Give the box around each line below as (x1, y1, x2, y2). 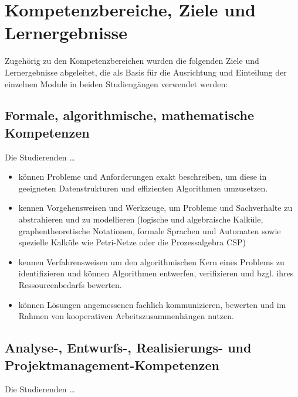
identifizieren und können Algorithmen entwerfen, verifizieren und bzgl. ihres (18, 267, 294, 279)
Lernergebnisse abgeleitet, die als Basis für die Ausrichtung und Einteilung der (5, 66, 287, 78)
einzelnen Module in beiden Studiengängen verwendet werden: (5, 77, 228, 90)
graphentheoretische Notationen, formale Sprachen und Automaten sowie (18, 224, 281, 237)
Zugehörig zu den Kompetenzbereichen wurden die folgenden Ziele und (5, 54, 259, 67)
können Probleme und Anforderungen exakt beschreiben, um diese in (18, 170, 267, 183)
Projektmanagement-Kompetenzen (5, 355, 219, 374)
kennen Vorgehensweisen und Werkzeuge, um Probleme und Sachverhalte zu (18, 201, 293, 214)
